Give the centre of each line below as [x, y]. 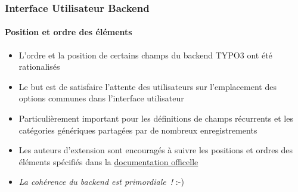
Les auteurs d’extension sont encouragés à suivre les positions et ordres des [156, 150]
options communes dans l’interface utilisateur [101, 98]
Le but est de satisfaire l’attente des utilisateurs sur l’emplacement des [148, 86]
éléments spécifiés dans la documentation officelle [108, 161]
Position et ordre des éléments [69, 32]
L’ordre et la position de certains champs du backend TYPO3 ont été [145, 55]
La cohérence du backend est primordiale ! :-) [101, 182]
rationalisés [39, 66]
